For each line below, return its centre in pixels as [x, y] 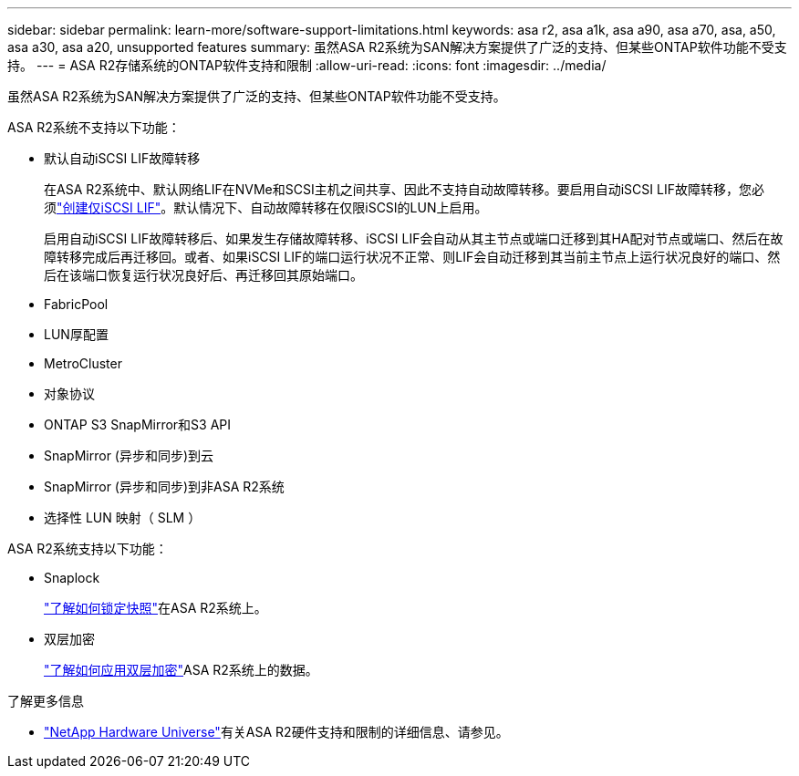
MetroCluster [83, 363]
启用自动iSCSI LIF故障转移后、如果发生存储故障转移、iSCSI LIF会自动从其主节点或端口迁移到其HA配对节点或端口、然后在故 [414, 238]
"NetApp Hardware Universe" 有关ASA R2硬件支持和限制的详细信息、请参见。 [276, 732]
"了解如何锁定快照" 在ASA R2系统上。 [156, 608]
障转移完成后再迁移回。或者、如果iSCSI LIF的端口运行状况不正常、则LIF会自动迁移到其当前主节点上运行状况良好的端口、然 [412, 257]
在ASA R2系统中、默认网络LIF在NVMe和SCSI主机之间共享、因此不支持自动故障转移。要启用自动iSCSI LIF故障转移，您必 [404, 189]
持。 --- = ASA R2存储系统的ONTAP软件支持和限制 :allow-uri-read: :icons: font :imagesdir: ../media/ [307, 65]
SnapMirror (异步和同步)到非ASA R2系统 [164, 486]
